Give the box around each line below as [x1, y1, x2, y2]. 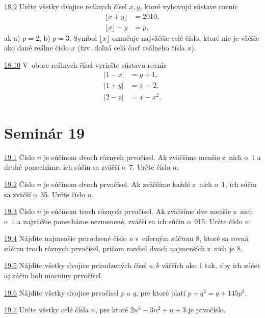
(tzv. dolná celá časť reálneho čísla [77, 42, 185, 53]
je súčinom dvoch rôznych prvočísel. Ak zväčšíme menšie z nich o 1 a [43, 151, 261, 162]
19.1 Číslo [4, 151, 35, 162]
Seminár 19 [4, 122, 85, 143]
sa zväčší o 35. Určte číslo [4, 189, 85, 199]
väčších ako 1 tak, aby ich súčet [162, 260, 260, 271]
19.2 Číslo [4, 178, 35, 189]
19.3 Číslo [4, 206, 35, 217]
